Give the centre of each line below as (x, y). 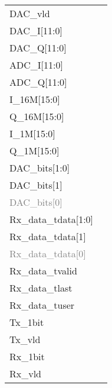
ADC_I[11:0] (36, 65)
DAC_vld (30, 13)
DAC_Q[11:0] (38, 48)
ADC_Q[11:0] (38, 82)
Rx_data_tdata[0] (48, 253)
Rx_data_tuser (42, 305)
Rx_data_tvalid (43, 271)
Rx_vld (26, 374)
